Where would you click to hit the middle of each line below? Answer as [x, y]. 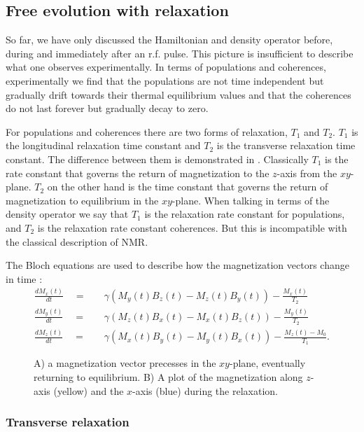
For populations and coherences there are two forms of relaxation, [147, 131]
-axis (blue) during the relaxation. [205, 390]
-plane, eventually [267, 363]
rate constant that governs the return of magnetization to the [138, 173]
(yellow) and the [89, 390]
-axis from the [307, 173]
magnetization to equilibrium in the [82, 200]
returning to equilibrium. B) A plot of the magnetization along [168, 376]
